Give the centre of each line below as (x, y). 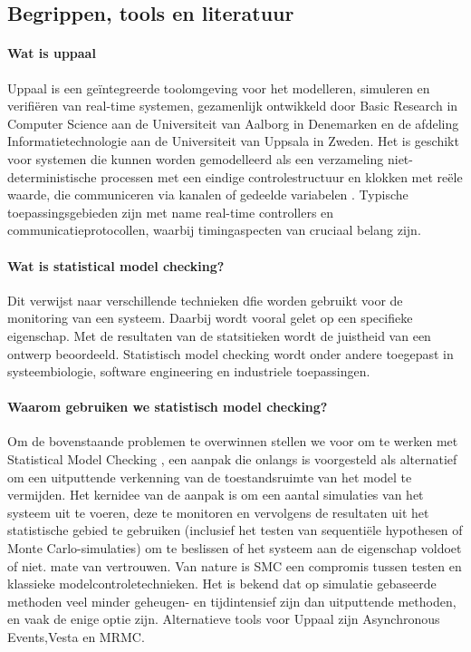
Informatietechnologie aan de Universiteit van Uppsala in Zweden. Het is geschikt (233, 141)
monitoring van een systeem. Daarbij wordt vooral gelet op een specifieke (210, 318)
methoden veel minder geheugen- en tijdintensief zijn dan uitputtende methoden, (232, 601)
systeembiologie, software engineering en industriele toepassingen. (189, 371)
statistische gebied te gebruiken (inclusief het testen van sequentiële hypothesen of (235, 530)
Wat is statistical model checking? (116, 265)
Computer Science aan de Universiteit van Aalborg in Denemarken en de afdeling (233, 123)
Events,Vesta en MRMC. (76, 637)
